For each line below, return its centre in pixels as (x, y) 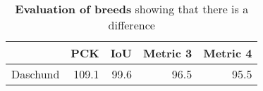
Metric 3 (167, 53)
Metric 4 (228, 53)
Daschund (36, 74)
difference (131, 25)
